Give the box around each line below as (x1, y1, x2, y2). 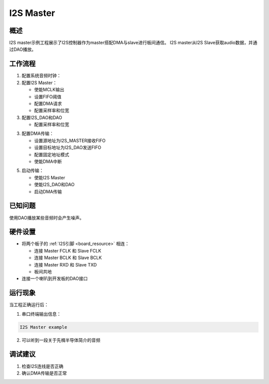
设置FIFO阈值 (34, 94, 62, 100)
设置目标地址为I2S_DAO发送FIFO (34, 144, 102, 150)
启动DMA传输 (34, 188, 62, 194)
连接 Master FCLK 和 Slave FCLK (34, 248, 102, 254)
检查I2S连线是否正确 (21, 363, 64, 369)
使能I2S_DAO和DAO (34, 182, 75, 188)
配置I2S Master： (21, 80, 57, 86)
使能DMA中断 (34, 158, 62, 164)
